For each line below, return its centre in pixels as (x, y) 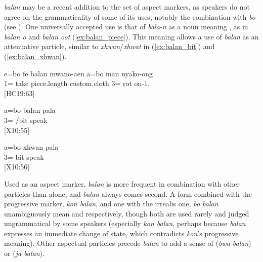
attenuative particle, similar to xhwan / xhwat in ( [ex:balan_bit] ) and (109, 46)
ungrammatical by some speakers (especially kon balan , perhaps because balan (125, 223)
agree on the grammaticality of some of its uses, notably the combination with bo (130, 16)
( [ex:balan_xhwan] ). (35, 56)
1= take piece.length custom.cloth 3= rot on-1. (77, 83)
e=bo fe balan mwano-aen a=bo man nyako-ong (78, 73)
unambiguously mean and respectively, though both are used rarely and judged (127, 213)
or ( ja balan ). (24, 253)
